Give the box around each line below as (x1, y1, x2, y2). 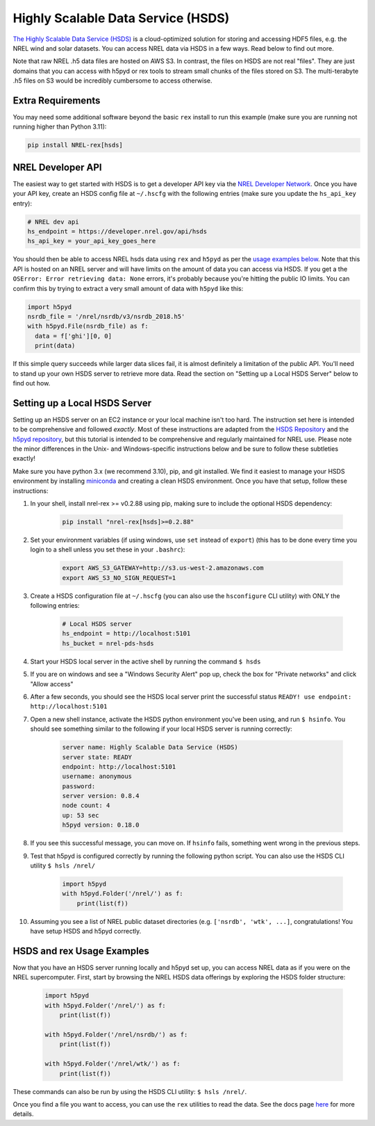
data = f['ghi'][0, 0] (35, 332, 112, 340)
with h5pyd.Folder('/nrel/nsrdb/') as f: (44, 1031, 188, 1038)
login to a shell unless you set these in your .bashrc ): (30, 545, 185, 554)
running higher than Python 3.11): (12, 122, 107, 131)
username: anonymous (62, 772, 132, 781)
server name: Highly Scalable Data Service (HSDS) (62, 743, 239, 752)
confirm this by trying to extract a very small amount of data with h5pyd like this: (12, 284, 244, 292)
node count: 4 (62, 802, 110, 809)
